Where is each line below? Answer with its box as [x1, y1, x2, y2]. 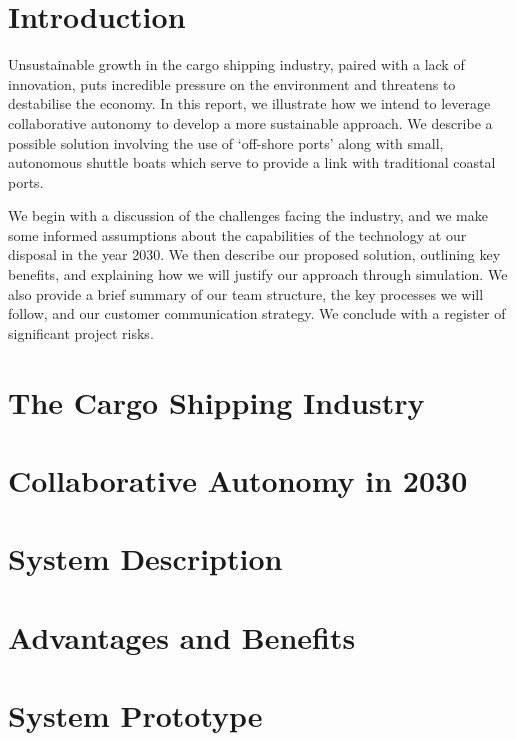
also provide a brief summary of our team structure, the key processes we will [8, 283, 484, 304]
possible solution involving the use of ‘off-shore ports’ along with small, [8, 132, 444, 153]
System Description [8, 538, 283, 579]
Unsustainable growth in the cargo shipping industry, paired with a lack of [8, 54, 465, 75]
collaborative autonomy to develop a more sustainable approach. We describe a [8, 112, 493, 133]
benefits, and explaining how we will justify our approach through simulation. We [8, 264, 508, 285]
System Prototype [8, 695, 263, 736]
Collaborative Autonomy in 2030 [8, 460, 468, 500]
